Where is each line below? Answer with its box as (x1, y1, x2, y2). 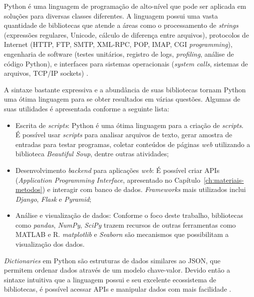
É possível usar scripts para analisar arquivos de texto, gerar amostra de (15, 129, 233, 140)
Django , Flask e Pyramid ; (15, 193, 91, 204)
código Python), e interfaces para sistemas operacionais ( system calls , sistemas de (4, 58, 248, 68)
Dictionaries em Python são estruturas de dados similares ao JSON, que (4, 255, 221, 265)
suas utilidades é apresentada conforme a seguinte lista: (4, 103, 169, 113)
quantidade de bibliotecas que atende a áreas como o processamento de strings (4, 20, 239, 30)
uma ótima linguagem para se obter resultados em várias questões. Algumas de (4, 94, 240, 104)
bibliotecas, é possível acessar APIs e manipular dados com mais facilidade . (4, 284, 232, 294)
